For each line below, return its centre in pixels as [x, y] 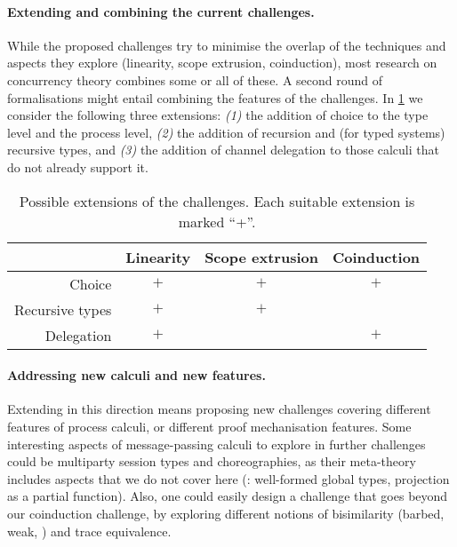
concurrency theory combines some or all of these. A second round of [195, 79]
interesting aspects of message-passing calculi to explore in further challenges [216, 444]
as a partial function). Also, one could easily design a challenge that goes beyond [228, 496]
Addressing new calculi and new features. [136, 375]
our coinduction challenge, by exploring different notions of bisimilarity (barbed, [226, 513]
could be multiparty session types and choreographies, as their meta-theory [212, 461]
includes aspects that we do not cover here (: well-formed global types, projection [228, 478]
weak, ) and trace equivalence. [89, 531]
